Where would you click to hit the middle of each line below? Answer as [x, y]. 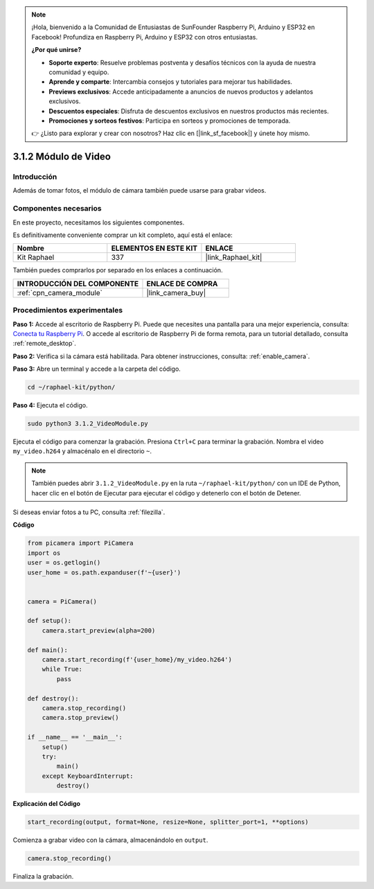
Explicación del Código [47, 804]
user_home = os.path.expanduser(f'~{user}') [104, 572]
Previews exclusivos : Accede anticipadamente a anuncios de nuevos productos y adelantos [181, 91]
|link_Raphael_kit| [234, 258]
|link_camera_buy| [176, 292]
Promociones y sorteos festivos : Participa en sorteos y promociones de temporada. [170, 121]
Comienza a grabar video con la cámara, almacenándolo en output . [110, 840]
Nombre [31, 248]
